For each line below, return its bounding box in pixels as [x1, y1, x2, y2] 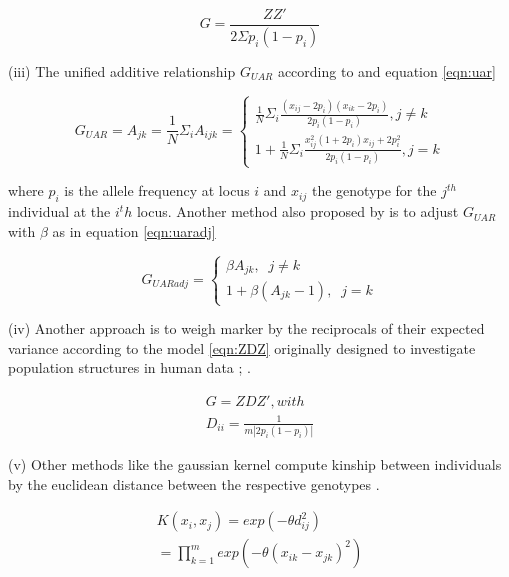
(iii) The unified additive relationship [8, 60, 236, 81]
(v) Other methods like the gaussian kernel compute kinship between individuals [8, 453, 502, 474]
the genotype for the [311, 180, 437, 201]
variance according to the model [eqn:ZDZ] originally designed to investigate [8, 337, 476, 358]
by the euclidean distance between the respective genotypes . [8, 473, 380, 494]
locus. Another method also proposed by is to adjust [136, 201, 459, 222]
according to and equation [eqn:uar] [277, 60, 496, 81]
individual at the [8, 201, 111, 222]
